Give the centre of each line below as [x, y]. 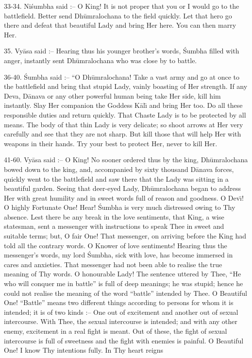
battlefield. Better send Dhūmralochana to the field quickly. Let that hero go [118, 15]
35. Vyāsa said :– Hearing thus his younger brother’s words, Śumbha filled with [122, 51]
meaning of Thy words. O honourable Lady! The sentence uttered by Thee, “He [123, 274]
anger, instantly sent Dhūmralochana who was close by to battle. [101, 60]
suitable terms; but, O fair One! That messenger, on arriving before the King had [125, 236]
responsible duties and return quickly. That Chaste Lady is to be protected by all [125, 114]
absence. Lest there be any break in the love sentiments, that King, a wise [114, 216]
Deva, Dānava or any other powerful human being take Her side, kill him [112, 95]
